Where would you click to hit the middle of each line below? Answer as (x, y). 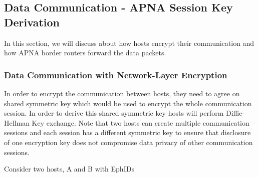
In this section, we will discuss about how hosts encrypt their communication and (129, 43)
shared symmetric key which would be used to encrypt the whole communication (128, 103)
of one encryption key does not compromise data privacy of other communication (128, 142)
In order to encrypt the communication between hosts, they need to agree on (122, 93)
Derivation (32, 22)
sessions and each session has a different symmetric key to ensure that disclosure (127, 132)
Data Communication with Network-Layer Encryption (116, 75)
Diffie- (235, 113)
